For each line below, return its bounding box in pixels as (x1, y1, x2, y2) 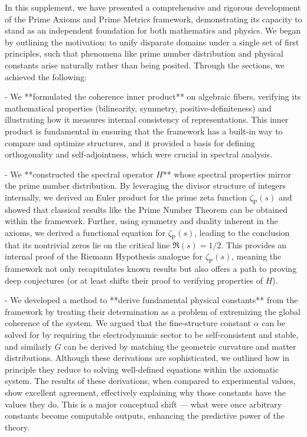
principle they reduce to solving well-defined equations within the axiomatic (5, 363, 279, 375)
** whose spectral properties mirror (162, 167, 292, 180)
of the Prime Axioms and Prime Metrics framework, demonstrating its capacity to (5, 12, 302, 25)
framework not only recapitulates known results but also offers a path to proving (5, 262, 297, 275)
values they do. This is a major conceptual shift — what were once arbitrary (5, 397, 282, 410)
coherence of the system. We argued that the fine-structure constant (5, 317, 251, 329)
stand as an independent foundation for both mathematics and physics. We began (5, 24, 301, 37)
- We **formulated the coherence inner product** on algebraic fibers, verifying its (5, 90, 301, 103)
